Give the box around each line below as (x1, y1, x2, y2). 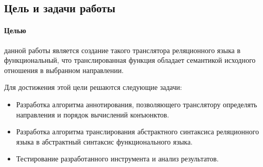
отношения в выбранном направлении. (4, 64, 124, 75)
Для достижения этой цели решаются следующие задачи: (4, 82, 182, 92)
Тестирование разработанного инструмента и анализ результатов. (16, 153, 219, 164)
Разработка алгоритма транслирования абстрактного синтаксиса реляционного (16, 126, 259, 137)
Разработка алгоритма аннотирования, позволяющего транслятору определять (16, 99, 257, 109)
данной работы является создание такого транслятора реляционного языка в (4, 44, 240, 55)
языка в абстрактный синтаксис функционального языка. (16, 136, 193, 147)
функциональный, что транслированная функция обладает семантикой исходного (4, 55, 256, 65)
